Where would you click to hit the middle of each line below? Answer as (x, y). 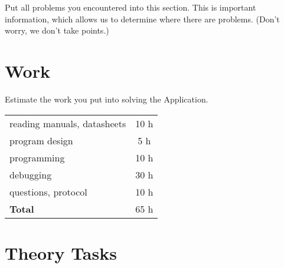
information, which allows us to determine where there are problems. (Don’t (142, 19)
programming (37, 157)
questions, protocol (48, 191)
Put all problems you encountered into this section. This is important (130, 7)
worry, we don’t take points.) (57, 30)
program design (41, 140)
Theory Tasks (61, 252)
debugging (31, 174)
